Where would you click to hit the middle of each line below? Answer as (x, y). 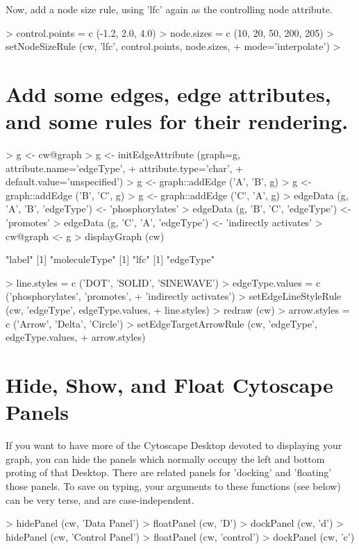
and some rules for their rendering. (177, 121)
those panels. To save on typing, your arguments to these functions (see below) (173, 485)
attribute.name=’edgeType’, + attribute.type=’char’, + (125, 168)
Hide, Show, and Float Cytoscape (169, 385)
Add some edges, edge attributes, (168, 93)
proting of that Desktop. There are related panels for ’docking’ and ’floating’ (169, 472)
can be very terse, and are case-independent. (100, 499)
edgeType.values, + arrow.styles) (76, 337)
